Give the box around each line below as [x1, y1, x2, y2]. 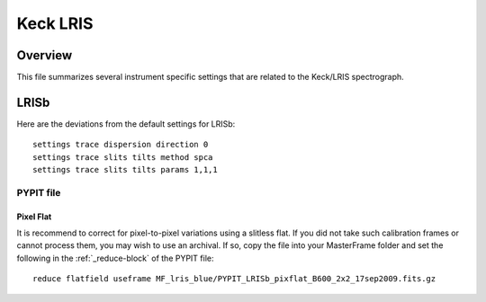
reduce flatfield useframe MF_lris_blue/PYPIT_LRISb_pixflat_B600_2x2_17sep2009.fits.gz [32, 274, 436, 284]
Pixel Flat [16, 211, 52, 222]
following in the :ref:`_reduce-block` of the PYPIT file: [16, 253, 215, 263]
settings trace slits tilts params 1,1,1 [32, 164, 218, 175]
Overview [16, 48, 73, 63]
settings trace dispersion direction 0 [32, 139, 209, 150]
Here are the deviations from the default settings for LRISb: [16, 118, 236, 129]
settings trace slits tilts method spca [32, 152, 213, 162]
